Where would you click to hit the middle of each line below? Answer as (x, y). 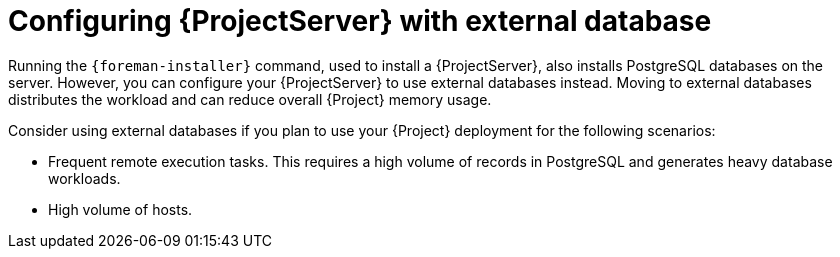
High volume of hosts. (120, 209)
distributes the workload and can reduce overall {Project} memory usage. (250, 99)
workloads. (84, 178)
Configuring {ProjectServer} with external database (360, 21)
